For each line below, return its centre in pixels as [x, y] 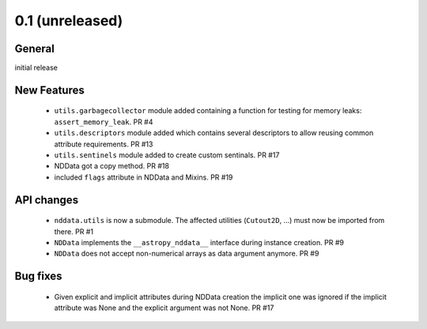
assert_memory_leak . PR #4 [104, 122]
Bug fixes [38, 276]
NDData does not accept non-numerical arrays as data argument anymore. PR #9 [187, 254]
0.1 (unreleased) [69, 21]
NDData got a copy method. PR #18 [112, 166]
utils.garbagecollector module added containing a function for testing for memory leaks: [208, 111]
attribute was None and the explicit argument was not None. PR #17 [164, 308]
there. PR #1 [74, 231]
